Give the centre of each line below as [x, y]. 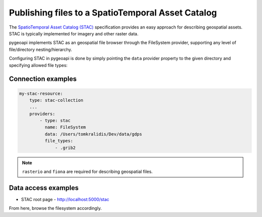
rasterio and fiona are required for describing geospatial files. [87, 171]
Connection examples [43, 79]
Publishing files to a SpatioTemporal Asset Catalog [113, 13]
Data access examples [44, 188]
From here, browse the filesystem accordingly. [55, 208]
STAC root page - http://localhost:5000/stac [65, 199]
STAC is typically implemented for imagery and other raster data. [74, 33]
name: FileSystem [65, 127]
